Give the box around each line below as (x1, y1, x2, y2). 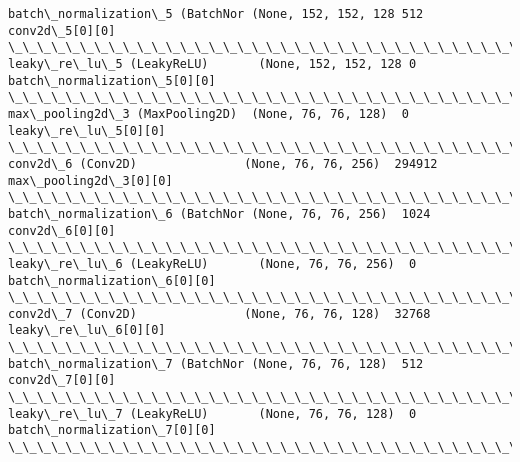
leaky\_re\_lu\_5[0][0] (8, 123, 166, 138)
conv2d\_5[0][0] (8, 23, 116, 38)
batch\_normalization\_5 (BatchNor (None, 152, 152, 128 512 (8, 7, 424, 21)
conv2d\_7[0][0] (8, 373, 116, 388)
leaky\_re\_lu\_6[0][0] (8, 323, 166, 338)
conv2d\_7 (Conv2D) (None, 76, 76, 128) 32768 (8, 306, 431, 321)
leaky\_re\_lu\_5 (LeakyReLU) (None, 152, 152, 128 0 (8, 56, 417, 71)
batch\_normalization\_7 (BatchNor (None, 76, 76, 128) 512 (8, 356, 424, 371)
